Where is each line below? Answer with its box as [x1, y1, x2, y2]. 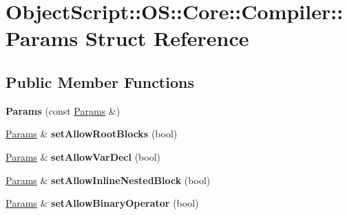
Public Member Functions [6, 71, 194, 92]
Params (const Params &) [6, 103, 120, 117]
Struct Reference [85, 24, 249, 52]
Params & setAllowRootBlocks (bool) [6, 126, 178, 141]
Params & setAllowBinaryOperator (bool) [6, 196, 199, 210]
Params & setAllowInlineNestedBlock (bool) [6, 172, 211, 187]
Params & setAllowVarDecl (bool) [6, 149, 161, 163]
